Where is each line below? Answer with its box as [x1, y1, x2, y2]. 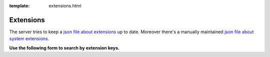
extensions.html [48, 3, 82, 8]
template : [9, 3, 30, 8]
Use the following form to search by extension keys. [9, 45, 120, 51]
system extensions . [9, 36, 49, 42]
